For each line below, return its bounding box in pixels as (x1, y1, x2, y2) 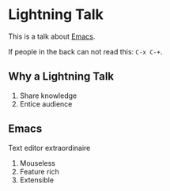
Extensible (19, 175, 54, 185)
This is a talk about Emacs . (8, 32, 96, 41)
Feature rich (19, 167, 59, 176)
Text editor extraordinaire (8, 143, 91, 152)
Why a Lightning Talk (8, 69, 115, 84)
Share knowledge (19, 91, 77, 100)
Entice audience (19, 99, 73, 108)
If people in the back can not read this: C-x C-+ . (8, 47, 163, 56)
